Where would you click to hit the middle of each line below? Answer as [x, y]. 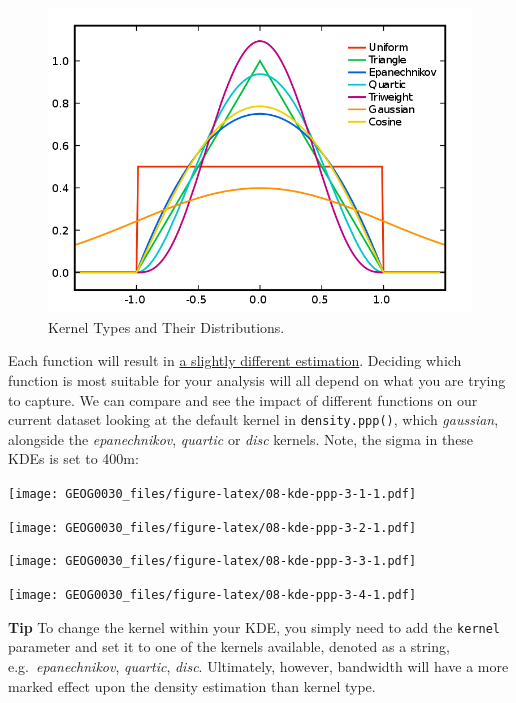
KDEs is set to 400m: [73, 458]
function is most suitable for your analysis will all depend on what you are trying [257, 380]
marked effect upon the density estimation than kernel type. [192, 685]
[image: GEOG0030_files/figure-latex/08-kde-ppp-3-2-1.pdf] [212, 527]
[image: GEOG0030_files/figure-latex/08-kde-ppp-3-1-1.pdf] [212, 494]
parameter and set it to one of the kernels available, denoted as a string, [229, 646]
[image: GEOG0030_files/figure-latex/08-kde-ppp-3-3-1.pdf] [212, 561]
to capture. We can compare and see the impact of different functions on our [243, 399]
